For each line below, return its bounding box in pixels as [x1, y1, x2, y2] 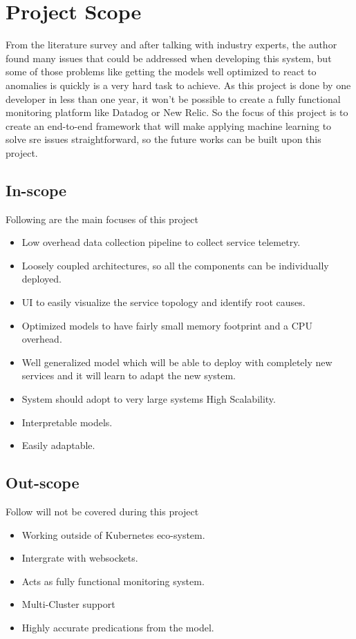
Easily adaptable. [21, 438, 95, 452]
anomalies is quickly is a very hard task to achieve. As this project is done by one [6, 77, 351, 92]
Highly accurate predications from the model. [21, 620, 214, 634]
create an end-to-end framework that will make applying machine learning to [6, 118, 332, 133]
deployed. [21, 271, 62, 286]
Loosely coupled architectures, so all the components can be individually [21, 258, 329, 272]
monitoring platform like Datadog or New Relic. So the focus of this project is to [6, 105, 348, 120]
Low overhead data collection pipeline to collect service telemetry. [21, 235, 301, 249]
